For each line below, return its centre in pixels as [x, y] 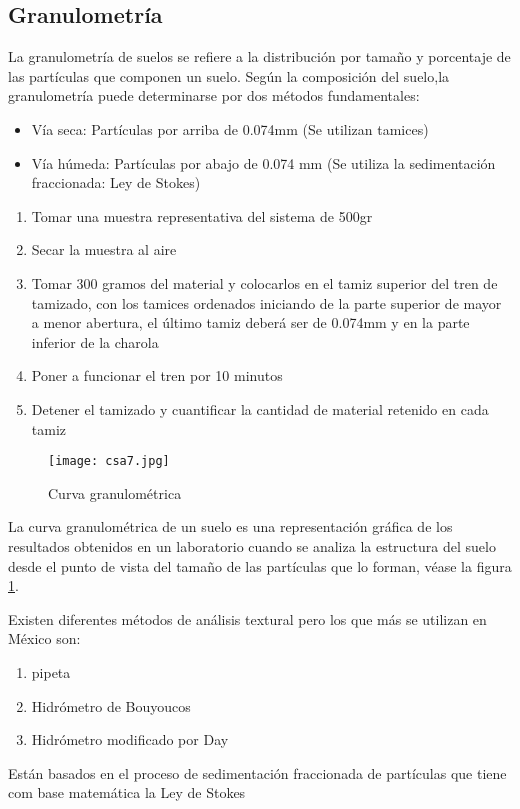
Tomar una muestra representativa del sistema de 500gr [202, 215]
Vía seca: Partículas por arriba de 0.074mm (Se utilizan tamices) [230, 128]
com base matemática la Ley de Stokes [127, 792]
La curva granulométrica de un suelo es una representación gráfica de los [230, 526]
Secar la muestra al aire [104, 249]
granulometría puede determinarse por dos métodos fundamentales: [214, 95]
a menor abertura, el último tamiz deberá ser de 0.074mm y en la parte [250, 322]
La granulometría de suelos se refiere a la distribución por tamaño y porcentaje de [259, 56]
